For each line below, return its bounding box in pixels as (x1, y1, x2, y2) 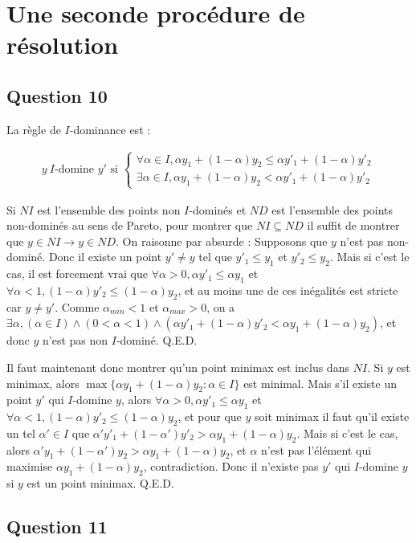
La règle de (6, 120, 61, 137)
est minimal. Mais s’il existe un (243, 374, 397, 391)
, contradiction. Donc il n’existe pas (143, 458, 319, 475)
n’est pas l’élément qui (261, 441, 372, 458)
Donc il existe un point (48, 248, 162, 265)
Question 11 (6, 514, 108, 539)
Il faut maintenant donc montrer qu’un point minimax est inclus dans (6, 358, 349, 375)
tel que (198, 248, 232, 265)
